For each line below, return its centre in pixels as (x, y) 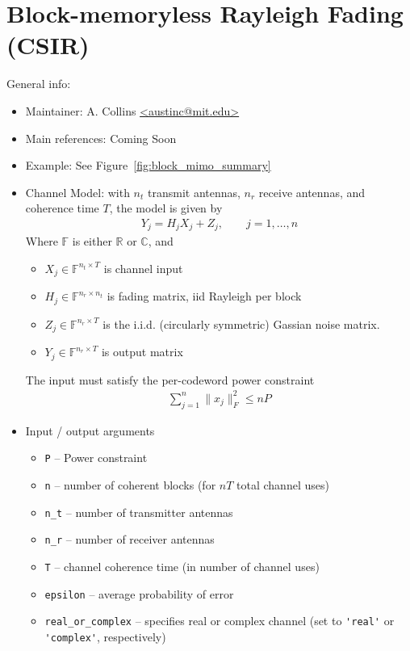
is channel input (143, 268)
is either (92, 241)
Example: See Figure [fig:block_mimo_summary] (148, 165)
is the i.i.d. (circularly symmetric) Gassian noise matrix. (241, 323)
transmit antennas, (194, 192)
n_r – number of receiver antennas (130, 539)
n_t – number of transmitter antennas (139, 512)
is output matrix (142, 352)
